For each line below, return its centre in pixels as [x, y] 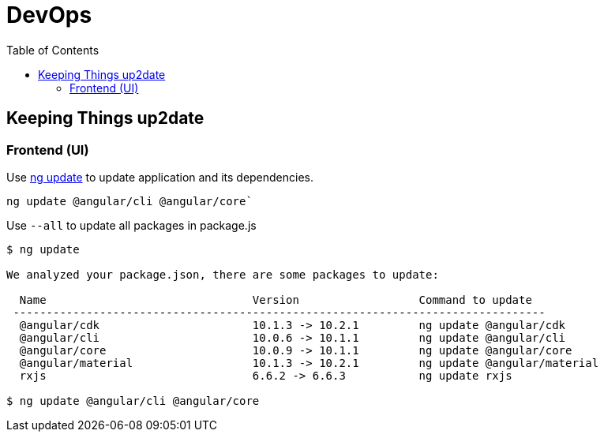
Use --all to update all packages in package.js [131, 225]
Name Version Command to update [276, 299]
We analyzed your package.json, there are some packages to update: [223, 274]
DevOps [49, 15]
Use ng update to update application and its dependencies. [160, 177]
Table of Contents [53, 50]
